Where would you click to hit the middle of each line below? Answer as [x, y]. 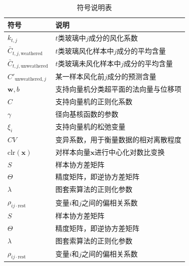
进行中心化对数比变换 [130, 152]
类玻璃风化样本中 [86, 50]
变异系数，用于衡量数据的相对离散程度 [118, 139]
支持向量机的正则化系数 [94, 101]
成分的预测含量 [132, 76]
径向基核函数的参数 [87, 113]
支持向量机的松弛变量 [90, 126]
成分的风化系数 [113, 37]
